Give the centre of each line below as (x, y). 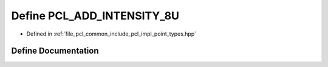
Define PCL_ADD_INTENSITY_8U (95, 16)
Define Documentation (55, 51)
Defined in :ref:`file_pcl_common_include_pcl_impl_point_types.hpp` (111, 34)
